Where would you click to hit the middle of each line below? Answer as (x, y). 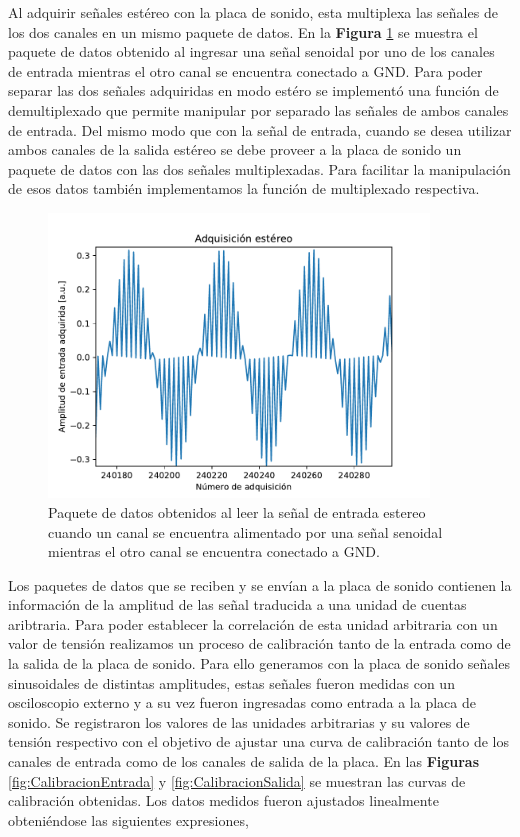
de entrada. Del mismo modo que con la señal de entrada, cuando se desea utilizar (260, 129)
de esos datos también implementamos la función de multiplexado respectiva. (244, 188)
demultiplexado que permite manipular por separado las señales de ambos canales (258, 109)
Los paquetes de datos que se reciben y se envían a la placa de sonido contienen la (260, 584)
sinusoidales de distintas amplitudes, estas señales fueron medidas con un (231, 682)
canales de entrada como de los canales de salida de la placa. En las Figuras (244, 761)
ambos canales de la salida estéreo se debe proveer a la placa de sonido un (235, 149)
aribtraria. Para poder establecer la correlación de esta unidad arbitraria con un (253, 623)
